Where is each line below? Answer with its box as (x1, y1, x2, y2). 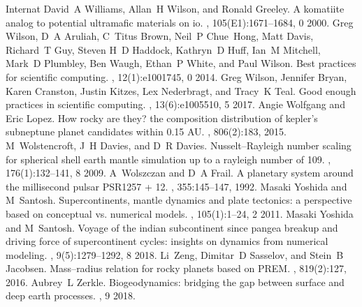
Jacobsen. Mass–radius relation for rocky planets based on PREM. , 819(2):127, (6, 261, 347, 276)
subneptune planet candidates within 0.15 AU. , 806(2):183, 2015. (6, 124, 287, 139)
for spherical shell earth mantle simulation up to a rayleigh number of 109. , (6, 151, 331, 166)
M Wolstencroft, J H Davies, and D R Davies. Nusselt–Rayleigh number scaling (6, 137, 352, 152)
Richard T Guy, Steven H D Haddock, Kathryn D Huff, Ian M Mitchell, (6, 42, 321, 57)
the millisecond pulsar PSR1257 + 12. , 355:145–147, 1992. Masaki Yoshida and (6, 179, 347, 193)
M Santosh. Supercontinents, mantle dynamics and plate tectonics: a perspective (6, 193, 352, 207)
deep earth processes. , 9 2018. (6, 288, 136, 303)
